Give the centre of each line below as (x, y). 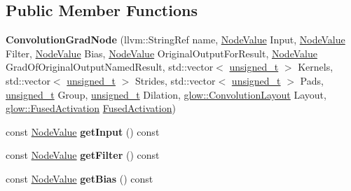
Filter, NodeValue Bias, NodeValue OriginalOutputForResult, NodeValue (161, 53)
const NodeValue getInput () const (83, 131)
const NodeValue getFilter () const (83, 155)
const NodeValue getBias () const (80, 178)
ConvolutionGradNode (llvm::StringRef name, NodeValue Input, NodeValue (175, 40)
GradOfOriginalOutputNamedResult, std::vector (110, 67)
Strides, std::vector (175, 80)
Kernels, (316, 67)
